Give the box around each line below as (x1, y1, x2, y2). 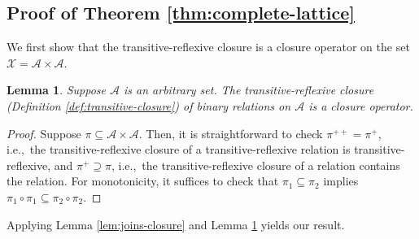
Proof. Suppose (7, 124, 81, 141)
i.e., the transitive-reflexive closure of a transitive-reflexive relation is (7, 141, 351, 158)
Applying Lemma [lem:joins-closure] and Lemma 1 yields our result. (7, 215, 345, 232)
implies (323, 172, 359, 189)
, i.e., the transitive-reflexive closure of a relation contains (111, 156, 400, 173)
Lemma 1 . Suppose (7, 81, 107, 98)
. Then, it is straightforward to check (138, 124, 323, 141)
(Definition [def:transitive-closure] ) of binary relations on (7, 97, 291, 114)
